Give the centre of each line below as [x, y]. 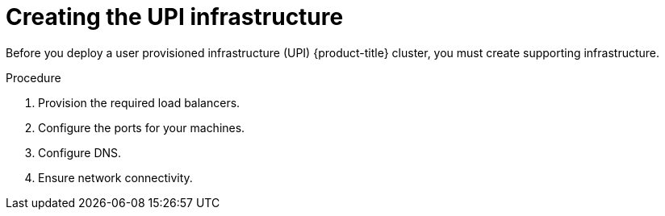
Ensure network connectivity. [115, 177]
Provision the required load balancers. [139, 102]
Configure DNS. [80, 152]
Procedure [33, 77]
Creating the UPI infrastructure [175, 17]
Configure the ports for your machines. [142, 127]
